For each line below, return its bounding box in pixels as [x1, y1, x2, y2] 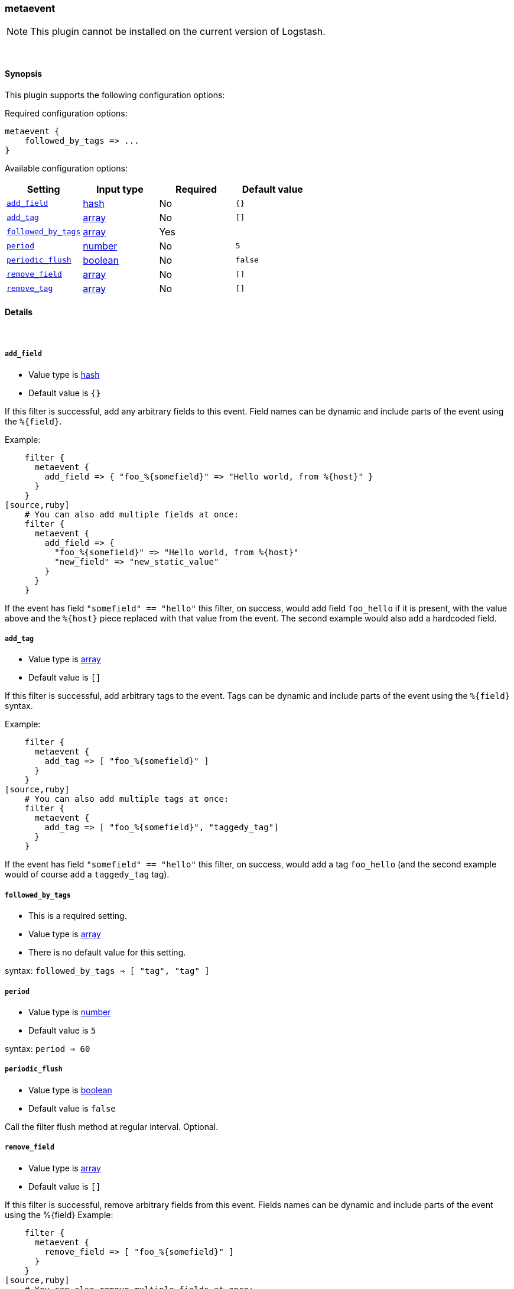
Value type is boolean [28, 1084, 112, 1095]
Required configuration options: [5, 108, 128, 118]
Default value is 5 [28, 1025, 96, 1035]
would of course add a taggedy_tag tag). [5, 869, 170, 880]
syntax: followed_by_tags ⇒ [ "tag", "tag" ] [5, 966, 210, 976]
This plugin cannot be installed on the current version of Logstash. [30, 25, 326, 38]
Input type [96, 183, 144, 195]
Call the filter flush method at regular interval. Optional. [5, 1121, 219, 1132]
